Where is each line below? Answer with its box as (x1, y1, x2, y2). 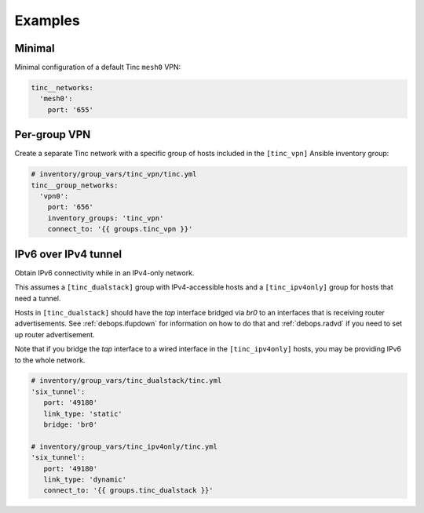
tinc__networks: (31, 83, 94, 93)
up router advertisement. (14, 329, 95, 339)
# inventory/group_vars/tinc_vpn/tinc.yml (31, 169, 197, 179)
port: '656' (47, 202, 94, 212)
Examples (14, 12, 80, 29)
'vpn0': (39, 192, 69, 201)
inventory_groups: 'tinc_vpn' (47, 213, 164, 223)
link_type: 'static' (43, 409, 123, 418)
